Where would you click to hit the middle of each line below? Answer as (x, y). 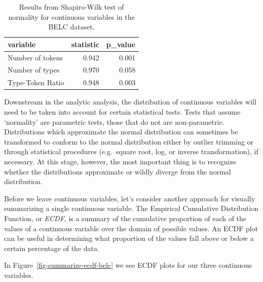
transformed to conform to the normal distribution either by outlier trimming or (129, 141)
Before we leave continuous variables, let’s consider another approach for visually (130, 198)
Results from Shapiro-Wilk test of (71, 7)
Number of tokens (35, 57)
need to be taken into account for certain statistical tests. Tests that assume (122, 112)
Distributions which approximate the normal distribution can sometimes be (121, 132)
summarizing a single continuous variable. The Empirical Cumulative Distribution (131, 208)
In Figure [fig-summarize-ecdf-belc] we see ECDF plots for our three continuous (128, 265)
